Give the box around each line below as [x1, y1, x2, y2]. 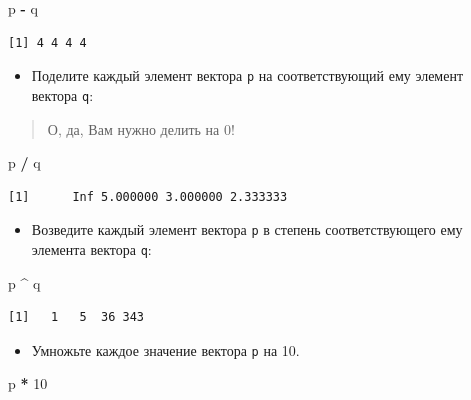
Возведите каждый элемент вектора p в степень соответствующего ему [31, 219, 463, 240]
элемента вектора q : [31, 238, 152, 259]
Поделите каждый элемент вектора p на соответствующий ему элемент [31, 65, 464, 86]
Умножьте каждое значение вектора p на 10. [31, 339, 300, 360]
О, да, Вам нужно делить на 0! [47, 118, 235, 139]
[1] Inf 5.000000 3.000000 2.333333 [8, 189, 288, 204]
